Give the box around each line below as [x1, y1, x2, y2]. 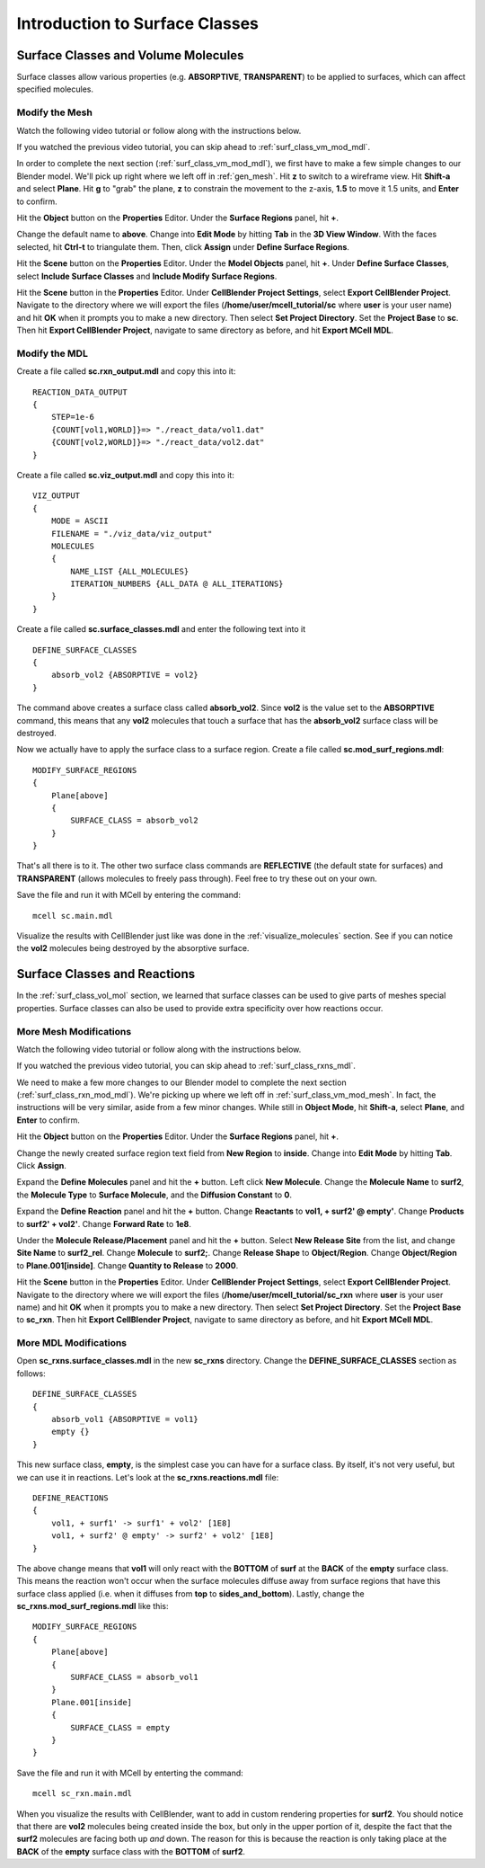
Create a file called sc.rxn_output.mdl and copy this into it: [16, 366, 236, 377]
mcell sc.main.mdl [32, 911, 114, 921]
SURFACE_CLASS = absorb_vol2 [70, 815, 199, 826]
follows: [16, 1367, 46, 1379]
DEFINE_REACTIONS [32, 1492, 109, 1503]
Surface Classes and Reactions [16, 966, 196, 982]
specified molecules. [16, 84, 94, 94]
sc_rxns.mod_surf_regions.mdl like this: [16, 1601, 170, 1612]
